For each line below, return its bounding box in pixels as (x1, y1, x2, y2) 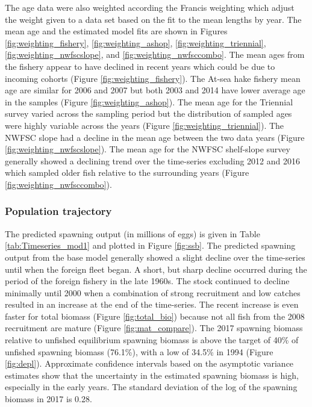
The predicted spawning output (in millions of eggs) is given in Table (5, 227, 260, 240)
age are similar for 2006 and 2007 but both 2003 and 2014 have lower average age (5, 84, 305, 96)
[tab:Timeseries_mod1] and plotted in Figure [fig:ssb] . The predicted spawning (5, 239, 296, 252)
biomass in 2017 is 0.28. (5, 393, 92, 405)
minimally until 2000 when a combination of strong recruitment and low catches (5, 286, 301, 299)
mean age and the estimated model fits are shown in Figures (5, 25, 228, 37)
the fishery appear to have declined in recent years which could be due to (5, 60, 275, 72)
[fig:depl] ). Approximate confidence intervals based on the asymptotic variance (5, 357, 294, 370)
